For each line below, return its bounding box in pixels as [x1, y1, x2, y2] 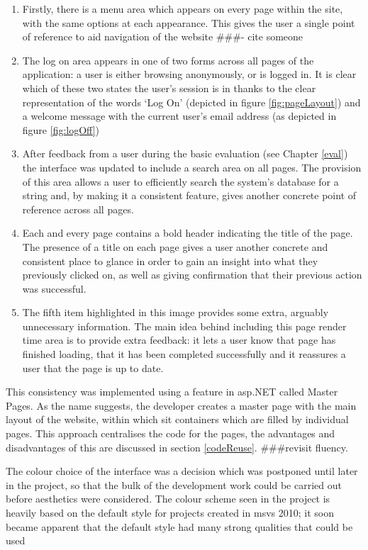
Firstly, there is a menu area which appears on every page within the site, [22, 1, 343, 16]
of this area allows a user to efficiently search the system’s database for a [22, 174, 339, 189]
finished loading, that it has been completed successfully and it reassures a [22, 347, 346, 361]
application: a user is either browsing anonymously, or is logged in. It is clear [22, 67, 357, 82]
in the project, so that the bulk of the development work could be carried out [6, 477, 342, 492]
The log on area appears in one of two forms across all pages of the [22, 52, 314, 67]
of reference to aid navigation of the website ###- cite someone [22, 29, 303, 44]
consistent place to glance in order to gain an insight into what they [22, 253, 318, 268]
